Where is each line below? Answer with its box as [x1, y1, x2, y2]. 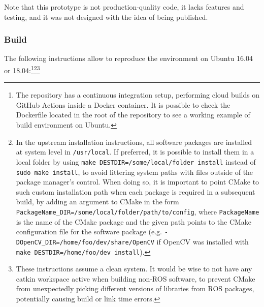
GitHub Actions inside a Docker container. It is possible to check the [16, 99, 230, 110]
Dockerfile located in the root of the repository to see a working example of [16, 109, 250, 120]
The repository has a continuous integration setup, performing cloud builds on [16, 89, 260, 100]
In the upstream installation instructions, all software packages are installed [16, 136, 252, 147]
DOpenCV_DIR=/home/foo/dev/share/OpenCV [16, 238, 154, 246]
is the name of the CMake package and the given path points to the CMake [16, 216, 252, 227]
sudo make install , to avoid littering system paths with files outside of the [16, 166, 253, 177]
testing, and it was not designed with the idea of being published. [4, 11, 208, 22]
